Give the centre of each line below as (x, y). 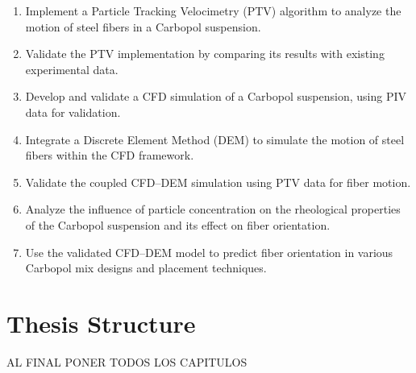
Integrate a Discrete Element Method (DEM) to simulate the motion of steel (215, 139)
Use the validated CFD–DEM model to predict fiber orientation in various (209, 252)
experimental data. (72, 69)
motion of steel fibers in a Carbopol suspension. (143, 26)
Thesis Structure (101, 323)
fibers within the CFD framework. (110, 155)
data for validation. (73, 112)
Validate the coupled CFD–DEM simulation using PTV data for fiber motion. (218, 182)
